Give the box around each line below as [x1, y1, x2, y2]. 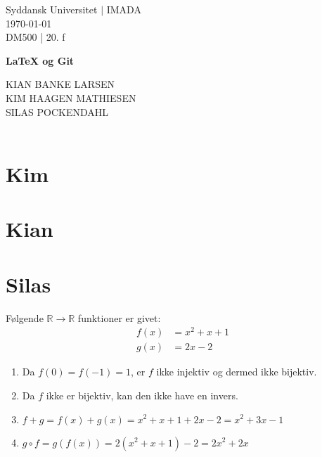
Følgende [6, 310, 44, 325]
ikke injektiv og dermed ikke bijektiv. [156, 364, 317, 379]
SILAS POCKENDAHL [6, 104, 109, 119]
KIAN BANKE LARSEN [6, 77, 115, 91]
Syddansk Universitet [6, 2, 98, 16]
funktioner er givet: [77, 310, 161, 325]
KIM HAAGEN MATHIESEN [6, 90, 136, 105]
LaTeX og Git [6, 53, 75, 67]
